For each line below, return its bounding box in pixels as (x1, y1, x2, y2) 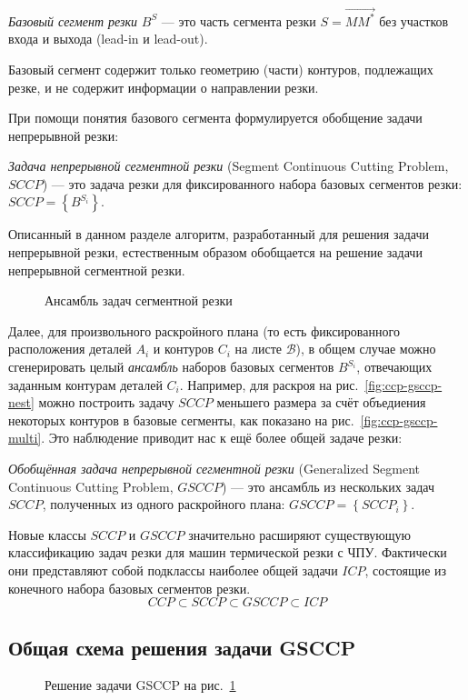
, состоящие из (364, 560, 447, 579)
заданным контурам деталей (8, 375, 163, 394)
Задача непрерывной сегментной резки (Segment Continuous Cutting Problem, (8, 156, 449, 175)
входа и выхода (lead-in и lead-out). (8, 29, 208, 48)
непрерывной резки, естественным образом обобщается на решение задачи (8, 243, 423, 262)
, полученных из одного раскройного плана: (42, 495, 285, 514)
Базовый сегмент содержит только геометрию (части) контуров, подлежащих (8, 59, 433, 78)
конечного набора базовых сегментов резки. (8, 578, 251, 597)
